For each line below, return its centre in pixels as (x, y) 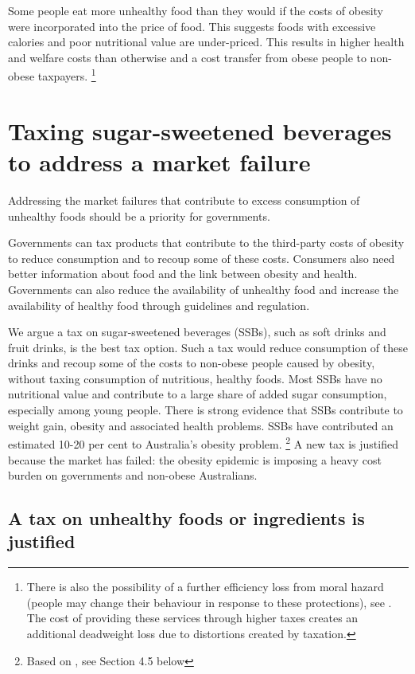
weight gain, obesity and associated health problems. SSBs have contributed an (201, 425)
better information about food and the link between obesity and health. (183, 274)
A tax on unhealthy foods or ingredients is (186, 518)
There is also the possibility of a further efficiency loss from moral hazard (205, 587)
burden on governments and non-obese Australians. (133, 475)
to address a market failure (159, 162)
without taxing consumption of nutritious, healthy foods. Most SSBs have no (195, 378)
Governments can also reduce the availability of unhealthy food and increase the (204, 289)
